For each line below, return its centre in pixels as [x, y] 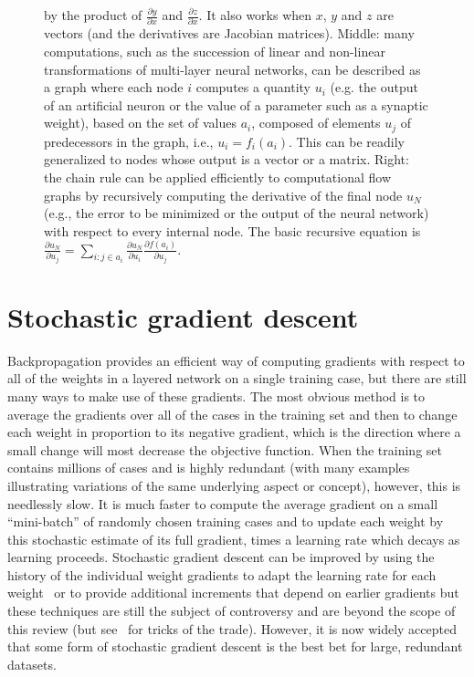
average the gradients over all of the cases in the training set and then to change [232, 414]
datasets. [32, 664]
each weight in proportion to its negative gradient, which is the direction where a [234, 432]
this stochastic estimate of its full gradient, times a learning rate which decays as [234, 539]
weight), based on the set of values [140, 123]
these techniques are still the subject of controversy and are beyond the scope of [232, 611]
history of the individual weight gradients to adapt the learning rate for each [222, 574]
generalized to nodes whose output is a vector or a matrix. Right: [226, 159]
